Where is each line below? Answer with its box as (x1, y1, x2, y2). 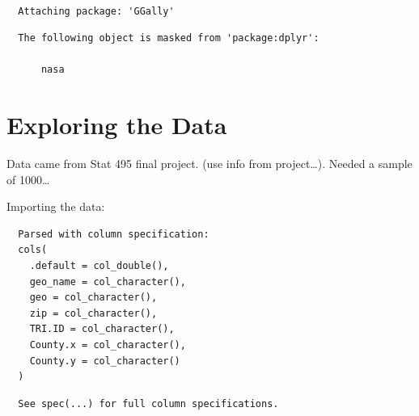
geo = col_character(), (29, 292, 158, 304)
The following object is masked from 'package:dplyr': (18, 32, 320, 44)
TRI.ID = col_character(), (29, 323, 175, 335)
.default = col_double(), (29, 260, 169, 272)
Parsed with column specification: (18, 228, 209, 240)
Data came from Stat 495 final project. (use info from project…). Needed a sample (6, 155, 413, 172)
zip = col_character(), (29, 307, 158, 319)
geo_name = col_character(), (29, 275, 186, 288)
